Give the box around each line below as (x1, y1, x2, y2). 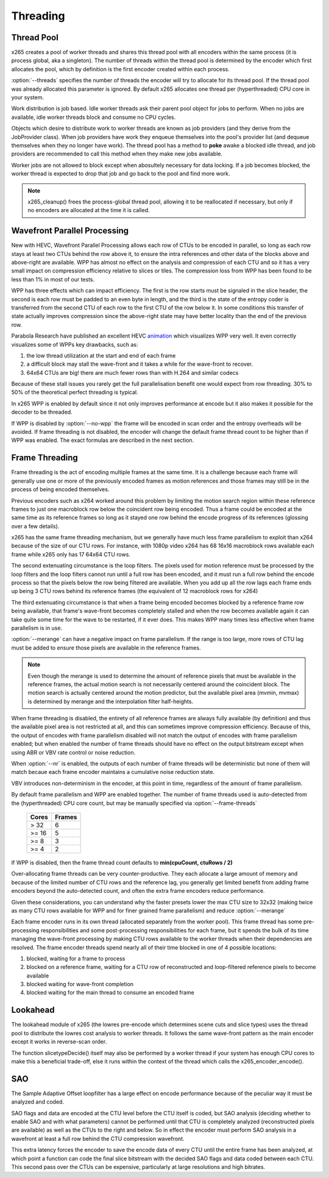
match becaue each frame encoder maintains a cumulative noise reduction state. (11, 768, 215, 776)
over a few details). (11, 522, 60, 530)
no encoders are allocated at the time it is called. (27, 207, 150, 214)
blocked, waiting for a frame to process (26, 954, 126, 962)
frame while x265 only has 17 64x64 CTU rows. (11, 550, 131, 558)
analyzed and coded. (11, 1098, 64, 1105)
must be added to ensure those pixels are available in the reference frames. (11, 644, 201, 651)
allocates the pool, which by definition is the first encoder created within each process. (11, 65, 230, 73)
